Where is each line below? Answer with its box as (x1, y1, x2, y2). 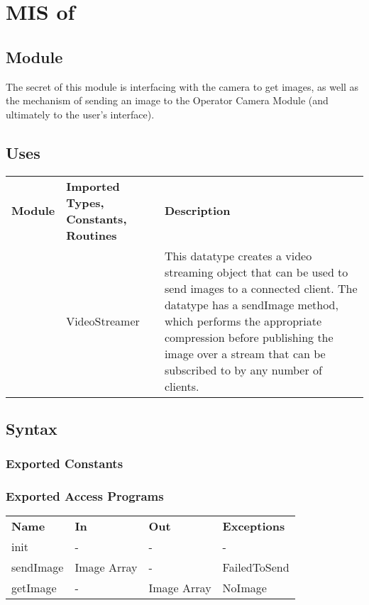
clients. (164, 377, 199, 394)
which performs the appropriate (164, 312, 322, 329)
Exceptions (222, 518, 285, 535)
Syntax (6, 417, 57, 439)
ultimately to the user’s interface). (6, 106, 155, 121)
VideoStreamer (66, 312, 140, 329)
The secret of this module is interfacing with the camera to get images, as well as (6, 79, 359, 94)
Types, (66, 194, 104, 211)
